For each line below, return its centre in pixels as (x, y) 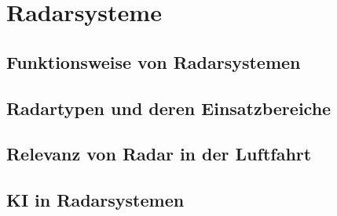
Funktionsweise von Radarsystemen (154, 61)
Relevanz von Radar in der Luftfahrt (159, 154)
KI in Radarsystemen (95, 200)
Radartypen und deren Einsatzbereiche (169, 108)
